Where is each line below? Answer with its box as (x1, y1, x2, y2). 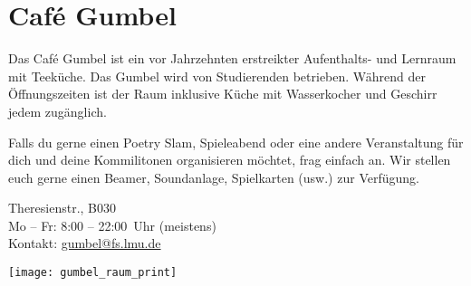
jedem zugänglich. (8, 101, 107, 120)
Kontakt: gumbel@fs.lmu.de (8, 234, 161, 253)
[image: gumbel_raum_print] (8, 266, 178, 280)
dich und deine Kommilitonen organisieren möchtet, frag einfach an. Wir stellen (8, 150, 451, 169)
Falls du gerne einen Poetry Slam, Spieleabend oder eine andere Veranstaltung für (8, 132, 464, 151)
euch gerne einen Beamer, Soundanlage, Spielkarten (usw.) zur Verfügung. (8, 167, 419, 186)
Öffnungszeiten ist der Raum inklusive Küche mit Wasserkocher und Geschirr (8, 84, 437, 103)
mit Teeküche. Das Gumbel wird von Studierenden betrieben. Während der (8, 66, 427, 85)
